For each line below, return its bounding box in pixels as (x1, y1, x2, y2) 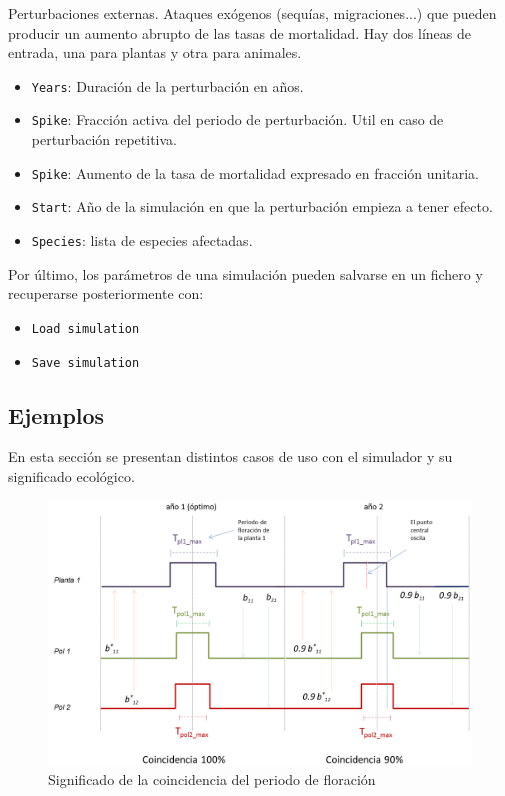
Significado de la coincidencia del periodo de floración (48, 769, 376, 790)
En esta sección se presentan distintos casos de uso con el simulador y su (8, 446, 453, 467)
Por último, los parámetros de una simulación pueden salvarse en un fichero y (8, 263, 483, 284)
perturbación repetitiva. (31, 129, 178, 150)
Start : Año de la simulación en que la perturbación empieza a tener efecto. (31, 196, 493, 217)
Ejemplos (8, 399, 105, 430)
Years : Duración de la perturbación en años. (31, 75, 304, 96)
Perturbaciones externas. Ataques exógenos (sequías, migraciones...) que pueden (8, 3, 497, 23)
